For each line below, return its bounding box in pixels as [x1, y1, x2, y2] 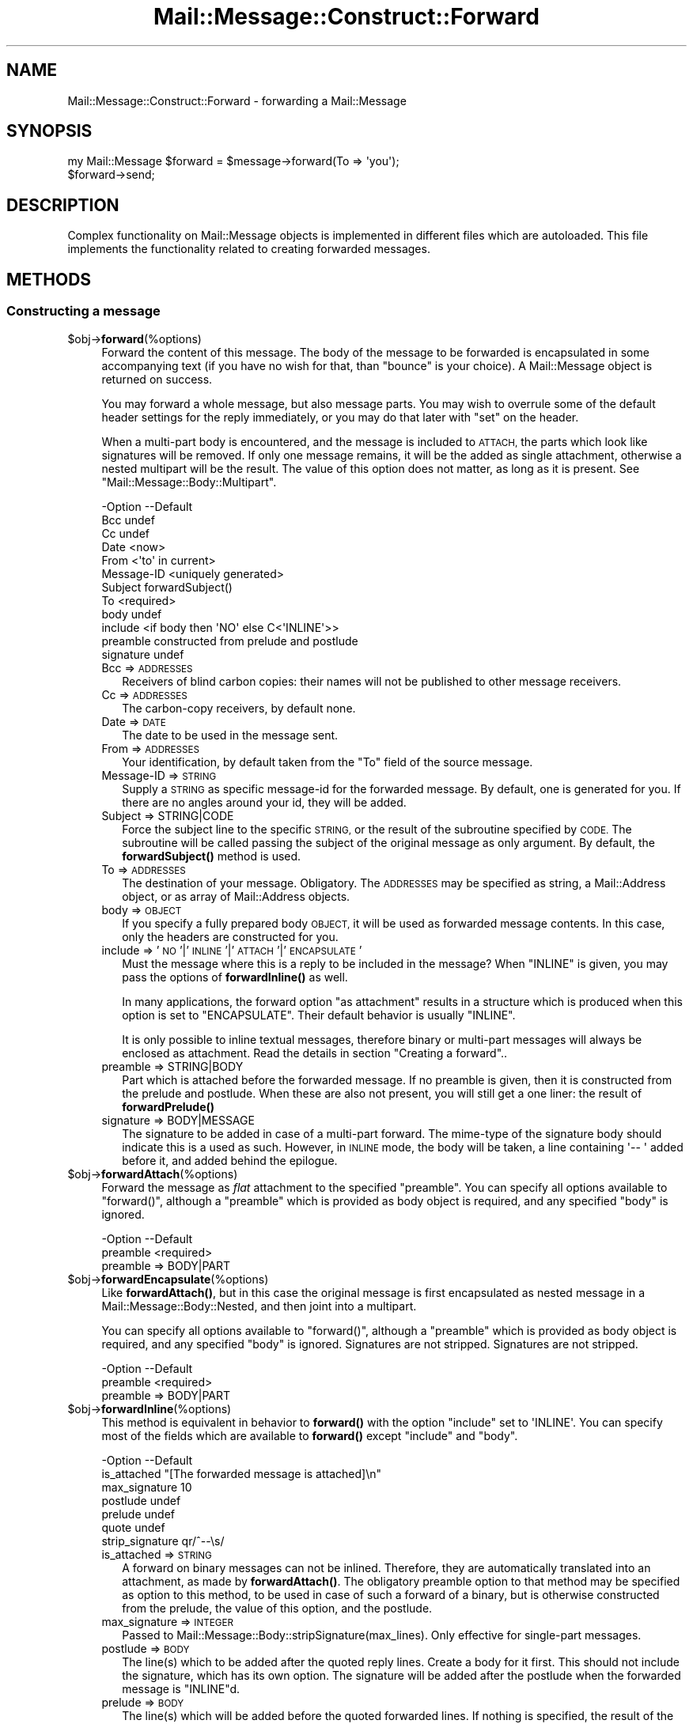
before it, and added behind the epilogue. [122, 1153, 338, 1167]
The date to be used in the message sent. [122, 728, 339, 742]
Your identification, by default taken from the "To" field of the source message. [122, 754, 533, 769]
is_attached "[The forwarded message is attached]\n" [101, 1466, 382, 1480]
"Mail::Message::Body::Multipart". [101, 474, 277, 489]
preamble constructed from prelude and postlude [101, 633, 358, 648]
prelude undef [101, 1507, 175, 1521]
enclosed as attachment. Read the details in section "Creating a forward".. [122, 1045, 508, 1060]
